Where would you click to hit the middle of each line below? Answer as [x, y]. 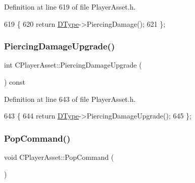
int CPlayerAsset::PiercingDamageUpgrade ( [73, 65]
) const [15, 82]
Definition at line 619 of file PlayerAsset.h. [70, 7]
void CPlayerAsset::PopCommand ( [59, 157]
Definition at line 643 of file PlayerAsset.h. [70, 99]
